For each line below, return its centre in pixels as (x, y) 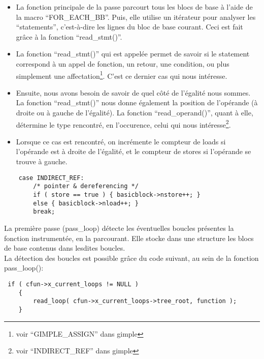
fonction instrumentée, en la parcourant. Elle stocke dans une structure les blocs (129, 238)
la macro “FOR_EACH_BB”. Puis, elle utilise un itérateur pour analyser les (136, 17)
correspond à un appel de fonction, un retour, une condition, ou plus (123, 63)
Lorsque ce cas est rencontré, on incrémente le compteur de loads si (121, 141)
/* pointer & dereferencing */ (86, 186)
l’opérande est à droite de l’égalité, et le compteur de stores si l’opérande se (134, 151)
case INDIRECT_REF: (51, 178)
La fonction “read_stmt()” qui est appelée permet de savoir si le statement (133, 54)
